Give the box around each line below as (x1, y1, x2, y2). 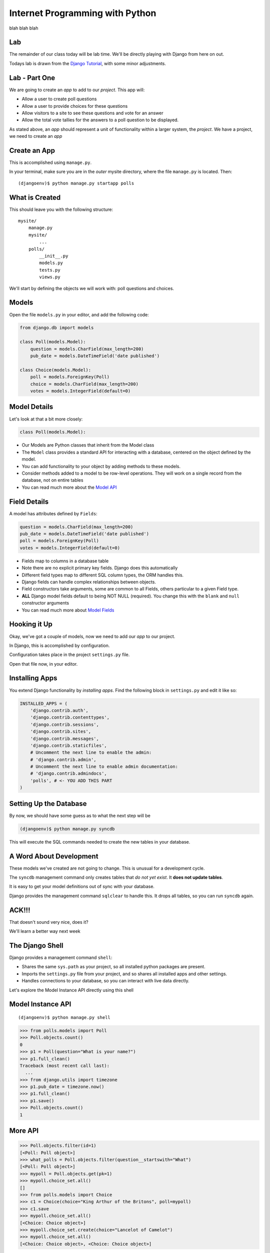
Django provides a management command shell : (9, 955, 112, 960)
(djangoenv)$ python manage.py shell (18, 1014, 111, 1020)
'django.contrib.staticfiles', (30, 742, 107, 748)
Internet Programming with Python (9, 8, 156, 19)
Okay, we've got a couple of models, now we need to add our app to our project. (9, 633, 175, 639)
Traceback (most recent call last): (19, 1063, 110, 1069)
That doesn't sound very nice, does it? (9, 919, 88, 925)
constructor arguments (21, 600, 69, 606)
